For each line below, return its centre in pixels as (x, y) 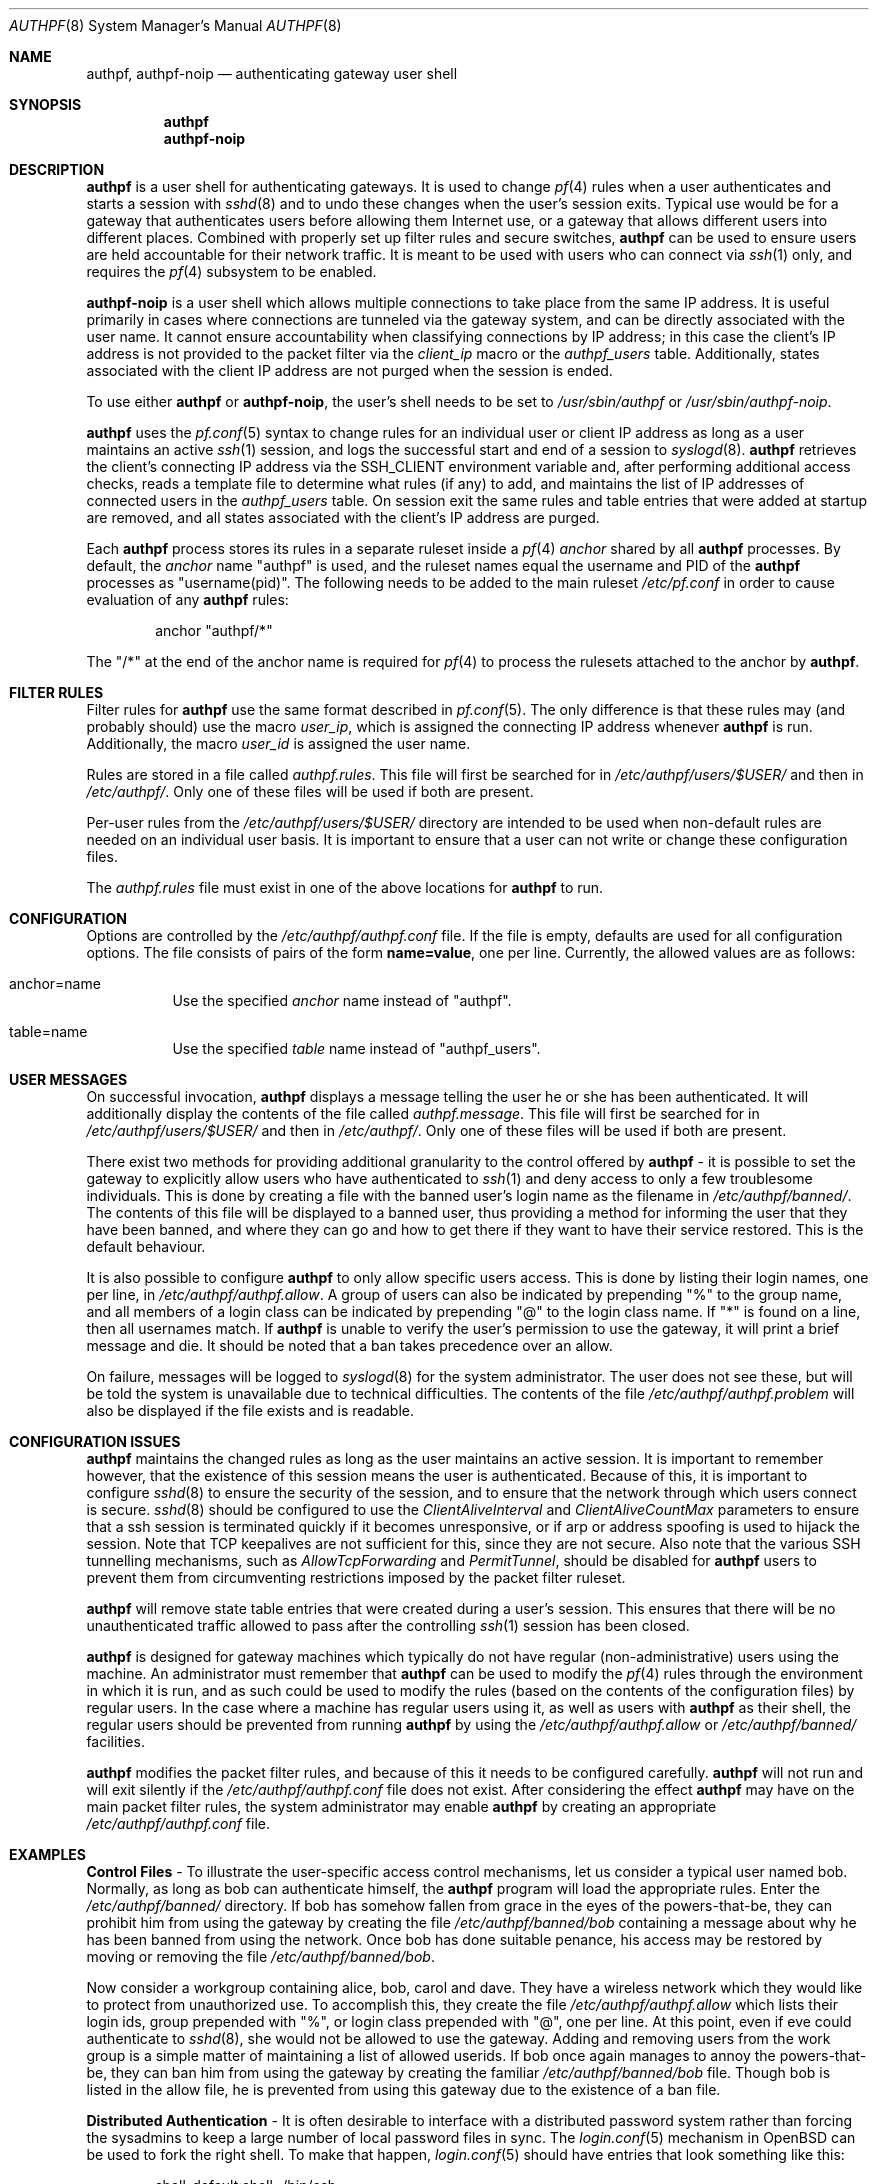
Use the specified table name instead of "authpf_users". (356, 1048)
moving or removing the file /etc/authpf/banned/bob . (260, 1956)
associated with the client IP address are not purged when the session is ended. (349, 370)
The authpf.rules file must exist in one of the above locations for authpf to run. (345, 887)
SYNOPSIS (45, 104)
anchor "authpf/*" (214, 630)
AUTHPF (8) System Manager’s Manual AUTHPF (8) (175, 25)
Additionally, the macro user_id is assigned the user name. (278, 743)
